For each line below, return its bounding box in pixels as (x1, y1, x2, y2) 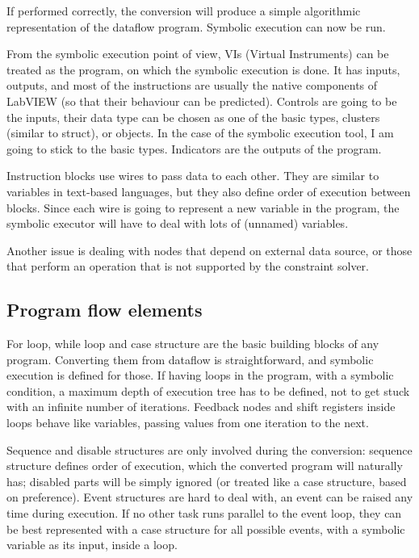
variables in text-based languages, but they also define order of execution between (6, 183, 411, 199)
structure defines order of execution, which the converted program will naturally (6, 457, 403, 474)
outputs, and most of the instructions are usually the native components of (6, 77, 378, 94)
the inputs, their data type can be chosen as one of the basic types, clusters (6, 108, 380, 125)
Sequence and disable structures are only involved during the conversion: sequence (6, 441, 413, 458)
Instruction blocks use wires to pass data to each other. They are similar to (6, 167, 379, 184)
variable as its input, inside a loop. (6, 536, 178, 553)
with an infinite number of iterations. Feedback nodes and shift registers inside (6, 398, 396, 415)
